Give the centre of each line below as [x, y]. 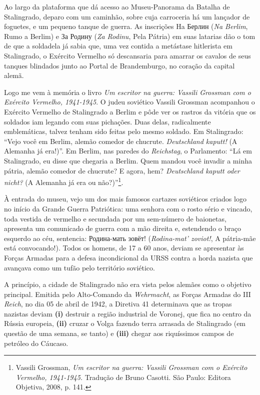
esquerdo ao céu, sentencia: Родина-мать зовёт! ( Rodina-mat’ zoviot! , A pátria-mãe [130, 238]
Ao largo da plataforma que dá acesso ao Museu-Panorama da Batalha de [117, 6]
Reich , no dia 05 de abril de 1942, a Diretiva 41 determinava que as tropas [118, 304]
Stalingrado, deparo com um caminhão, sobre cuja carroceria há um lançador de [127, 16]
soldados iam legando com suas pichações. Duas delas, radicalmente [107, 121]
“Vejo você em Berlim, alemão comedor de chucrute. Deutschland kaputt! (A [121, 141]
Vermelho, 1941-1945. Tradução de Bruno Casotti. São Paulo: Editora [123, 377]
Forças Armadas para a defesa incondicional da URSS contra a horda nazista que [128, 257]
